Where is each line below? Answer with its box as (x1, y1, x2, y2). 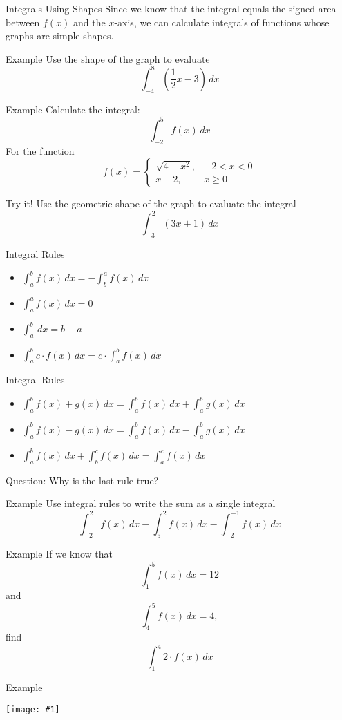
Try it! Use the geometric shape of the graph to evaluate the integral (6, 196, 296, 211)
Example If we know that (6, 547, 113, 561)
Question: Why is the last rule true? (6, 473, 159, 487)
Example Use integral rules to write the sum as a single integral (6, 496, 276, 511)
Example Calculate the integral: (6, 102, 140, 116)
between (6, 15, 40, 29)
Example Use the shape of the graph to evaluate (6, 51, 210, 66)
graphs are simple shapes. (6, 28, 114, 43)
